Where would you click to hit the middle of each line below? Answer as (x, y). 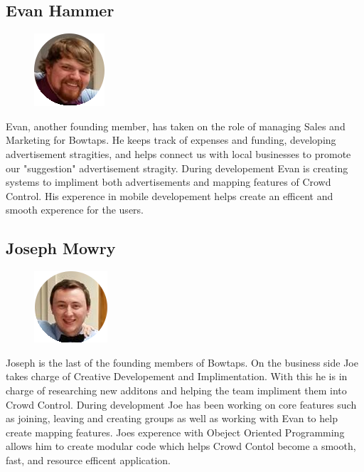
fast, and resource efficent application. (89, 460)
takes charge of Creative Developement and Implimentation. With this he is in (177, 376)
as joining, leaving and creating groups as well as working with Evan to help (172, 418)
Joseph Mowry (61, 248)
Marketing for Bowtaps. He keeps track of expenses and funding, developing (171, 140)
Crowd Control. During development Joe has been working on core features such (181, 404)
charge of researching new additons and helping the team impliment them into (176, 390)
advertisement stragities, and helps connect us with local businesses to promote (178, 153)
